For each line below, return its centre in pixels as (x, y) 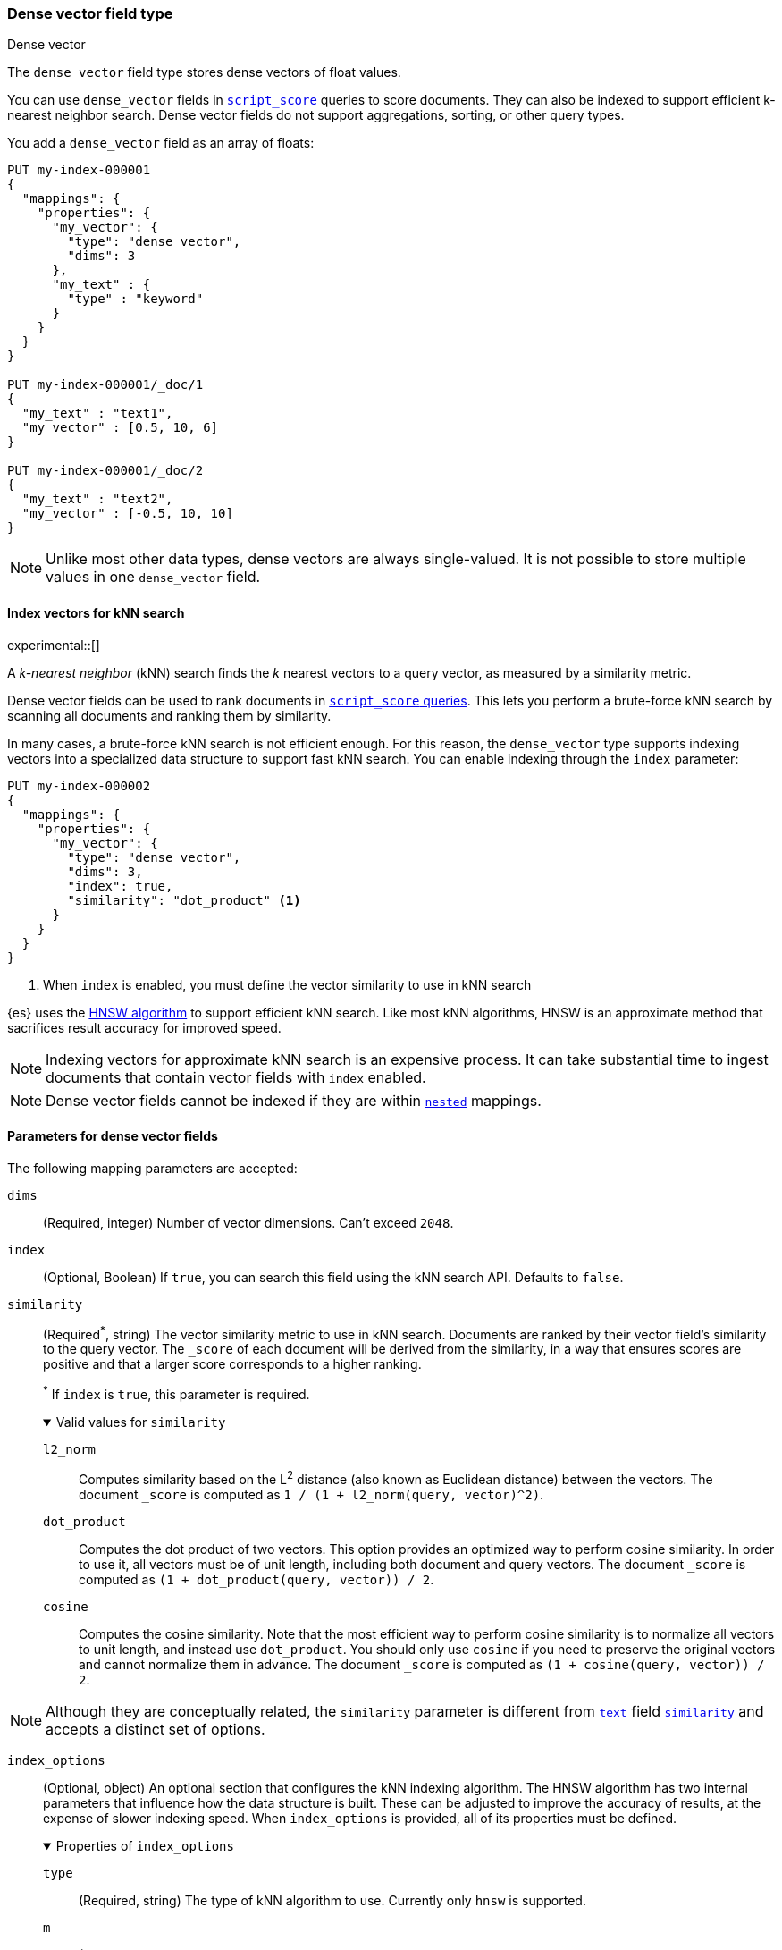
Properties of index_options (145, 1845)
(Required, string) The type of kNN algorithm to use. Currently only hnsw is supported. (332, 1900)
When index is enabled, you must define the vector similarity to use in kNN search (287, 984)
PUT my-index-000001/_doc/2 (105, 471)
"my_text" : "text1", (97, 414)
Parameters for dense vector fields (113, 1136)
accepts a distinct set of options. (156, 1729)
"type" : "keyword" (135, 299)
